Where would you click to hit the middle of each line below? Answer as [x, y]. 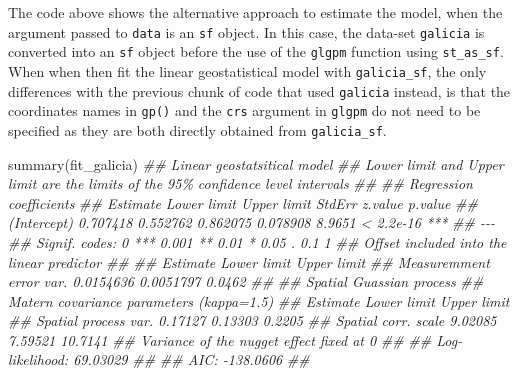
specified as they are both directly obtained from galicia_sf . [197, 129]
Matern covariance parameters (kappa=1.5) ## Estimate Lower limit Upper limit [259, 300]
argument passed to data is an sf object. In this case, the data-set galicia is [246, 31]
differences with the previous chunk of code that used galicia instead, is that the [259, 90]
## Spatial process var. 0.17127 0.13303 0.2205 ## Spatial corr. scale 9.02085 [252, 320]
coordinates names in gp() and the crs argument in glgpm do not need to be [244, 110]
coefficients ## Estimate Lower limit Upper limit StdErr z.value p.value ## [243, 202]
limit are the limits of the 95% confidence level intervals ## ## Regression [240, 183]
